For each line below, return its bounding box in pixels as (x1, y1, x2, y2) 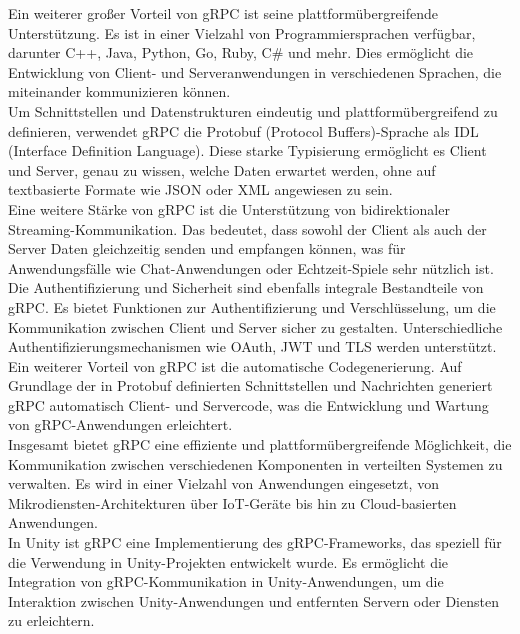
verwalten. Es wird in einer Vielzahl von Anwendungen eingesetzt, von (8, 473, 439, 494)
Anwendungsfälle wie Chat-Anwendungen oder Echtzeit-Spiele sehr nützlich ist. (8, 257, 494, 278)
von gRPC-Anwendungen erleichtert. (8, 414, 233, 435)
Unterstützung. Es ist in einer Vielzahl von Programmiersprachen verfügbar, (8, 22, 476, 43)
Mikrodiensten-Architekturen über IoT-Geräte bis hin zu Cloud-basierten (8, 492, 457, 513)
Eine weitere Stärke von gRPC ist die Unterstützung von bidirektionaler (8, 198, 450, 219)
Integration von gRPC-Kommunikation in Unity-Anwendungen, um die (8, 571, 444, 592)
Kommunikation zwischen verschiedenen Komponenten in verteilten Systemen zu (8, 453, 503, 474)
